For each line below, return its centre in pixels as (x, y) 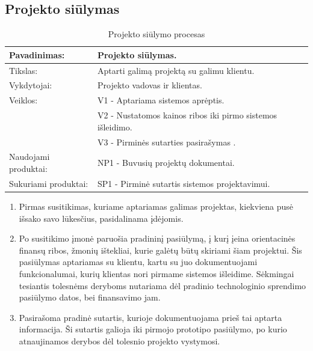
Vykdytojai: (31, 85)
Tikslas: (23, 70)
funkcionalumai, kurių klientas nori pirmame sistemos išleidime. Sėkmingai (156, 273)
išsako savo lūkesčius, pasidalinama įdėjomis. (101, 218)
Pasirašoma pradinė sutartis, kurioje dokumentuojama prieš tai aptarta (150, 317)
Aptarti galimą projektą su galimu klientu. (176, 70)
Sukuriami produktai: (49, 183)
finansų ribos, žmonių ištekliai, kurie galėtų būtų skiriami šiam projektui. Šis (160, 250)
